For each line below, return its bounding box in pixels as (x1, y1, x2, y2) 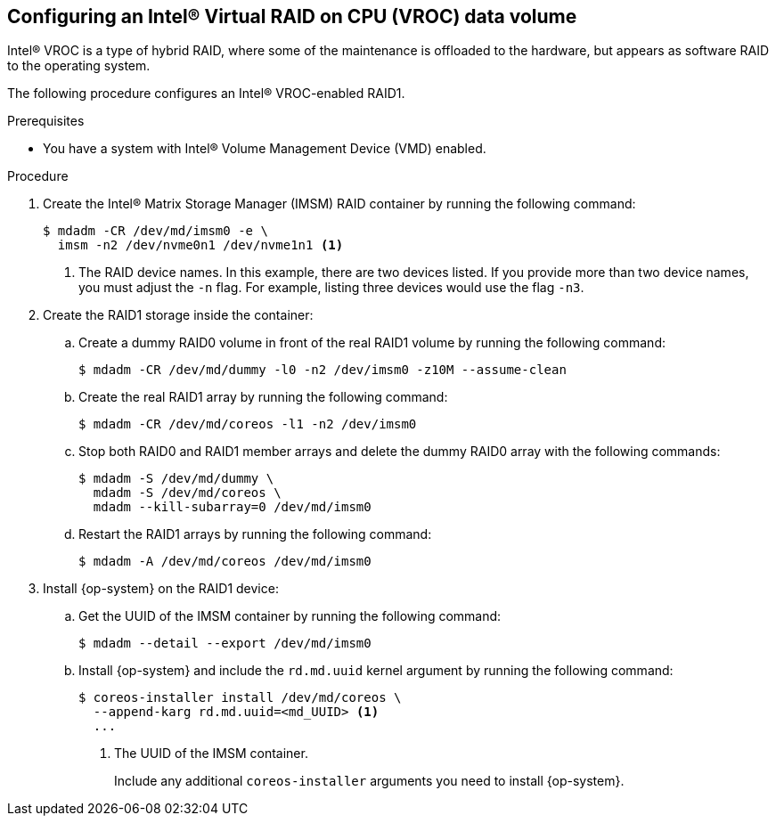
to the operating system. (7, 58, 151, 74)
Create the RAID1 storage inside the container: (43, 307, 314, 323)
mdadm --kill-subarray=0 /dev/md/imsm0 (93, 500, 372, 515)
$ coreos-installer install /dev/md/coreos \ (78, 690, 402, 705)
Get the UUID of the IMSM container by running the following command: (78, 608, 502, 624)
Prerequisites (7, 113, 85, 129)
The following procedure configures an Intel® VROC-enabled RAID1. (7, 86, 405, 102)
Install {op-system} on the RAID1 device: (43, 581, 279, 597)
